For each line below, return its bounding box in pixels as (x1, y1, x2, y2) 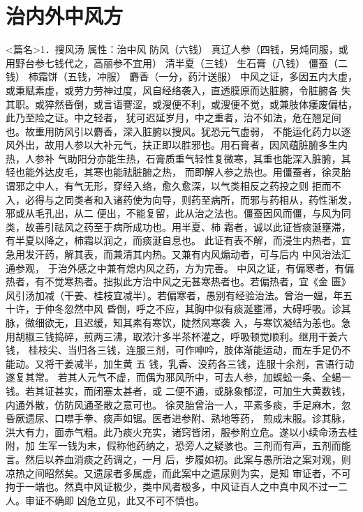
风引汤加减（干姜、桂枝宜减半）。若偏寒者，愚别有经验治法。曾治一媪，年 (6, 287, 343, 302)
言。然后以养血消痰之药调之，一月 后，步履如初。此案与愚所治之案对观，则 (6, 451, 351, 466)
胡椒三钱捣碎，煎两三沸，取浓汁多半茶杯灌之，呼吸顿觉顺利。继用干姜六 (15, 329, 348, 343)
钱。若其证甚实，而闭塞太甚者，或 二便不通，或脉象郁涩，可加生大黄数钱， (6, 383, 351, 398)
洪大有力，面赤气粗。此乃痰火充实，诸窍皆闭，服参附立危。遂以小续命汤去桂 (6, 424, 357, 439)
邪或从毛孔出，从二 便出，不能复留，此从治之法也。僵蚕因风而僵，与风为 (6, 206, 341, 220)
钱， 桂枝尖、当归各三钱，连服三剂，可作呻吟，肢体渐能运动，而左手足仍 (6, 342, 341, 357)
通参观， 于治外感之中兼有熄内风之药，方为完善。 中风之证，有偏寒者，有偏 (6, 260, 355, 275)
